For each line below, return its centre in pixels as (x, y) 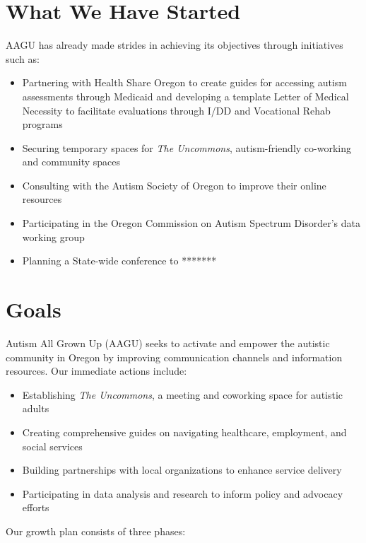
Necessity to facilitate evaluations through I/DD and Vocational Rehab (176, 110)
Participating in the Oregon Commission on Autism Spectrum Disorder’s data (191, 223)
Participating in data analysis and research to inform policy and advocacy (183, 493)
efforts (36, 507)
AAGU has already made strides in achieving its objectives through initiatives (175, 45)
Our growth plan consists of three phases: (96, 531)
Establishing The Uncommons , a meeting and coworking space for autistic (183, 394)
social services (52, 446)
